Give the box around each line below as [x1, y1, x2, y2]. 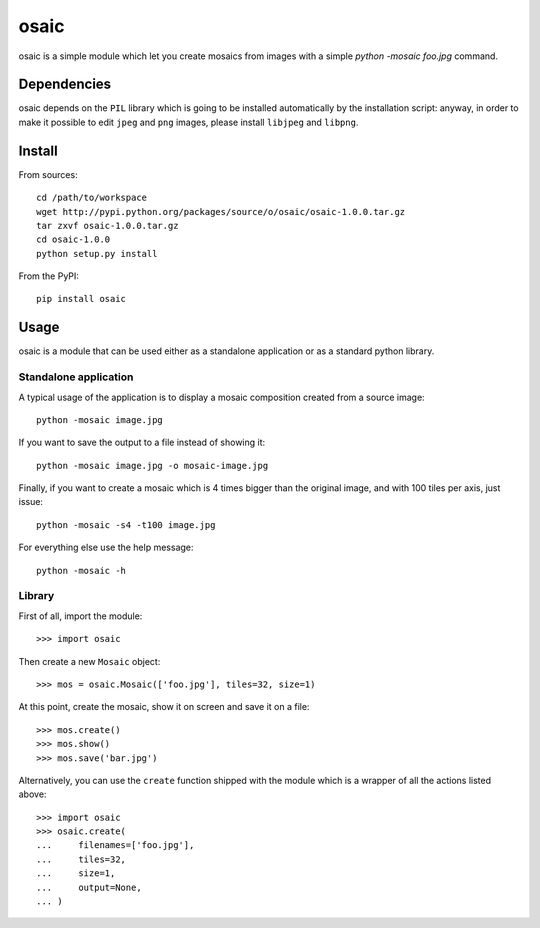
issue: [18, 496, 44, 508]
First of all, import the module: [18, 610, 143, 622]
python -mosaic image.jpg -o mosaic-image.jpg [36, 460, 269, 471]
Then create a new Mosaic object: [18, 655, 161, 667]
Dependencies [18, 76, 112, 93]
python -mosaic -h [36, 565, 127, 576]
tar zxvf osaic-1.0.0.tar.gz [36, 220, 179, 231]
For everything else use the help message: [18, 541, 194, 554]
